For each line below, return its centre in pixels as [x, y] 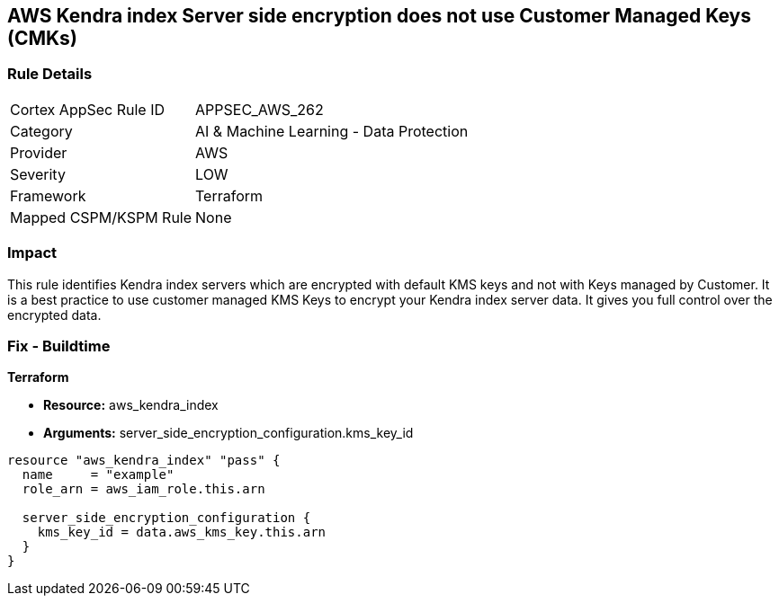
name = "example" [98, 475]
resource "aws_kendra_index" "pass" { [144, 461]
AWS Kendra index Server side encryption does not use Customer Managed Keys [379, 16]
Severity [38, 174]
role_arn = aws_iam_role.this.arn [143, 489]
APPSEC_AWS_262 [260, 109]
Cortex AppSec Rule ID [88, 109]
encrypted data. [54, 315]
